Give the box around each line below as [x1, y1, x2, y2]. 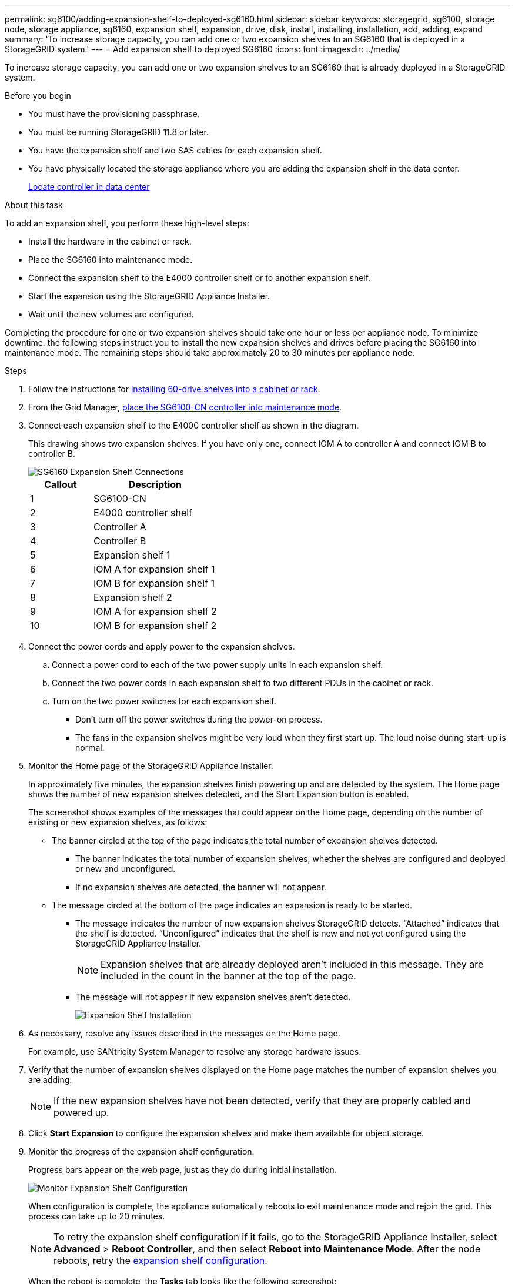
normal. [75, 743, 105, 753]
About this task [5, 200, 63, 210]
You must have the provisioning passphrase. [28, 109, 200, 119]
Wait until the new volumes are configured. [28, 309, 194, 319]
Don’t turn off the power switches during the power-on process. [75, 714, 323, 724]
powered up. [53, 1106, 109, 1118]
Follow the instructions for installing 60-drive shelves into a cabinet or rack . [28, 384, 320, 394]
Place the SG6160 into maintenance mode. [28, 255, 193, 265]
